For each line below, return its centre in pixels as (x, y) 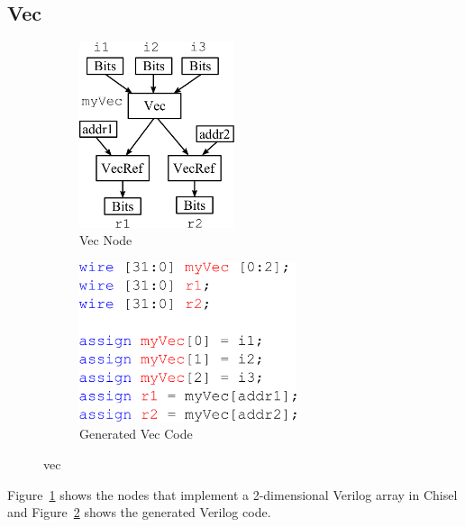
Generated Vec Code (136, 434)
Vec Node (106, 240)
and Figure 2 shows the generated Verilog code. (139, 512)
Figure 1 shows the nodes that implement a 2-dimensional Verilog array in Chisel (232, 494)
